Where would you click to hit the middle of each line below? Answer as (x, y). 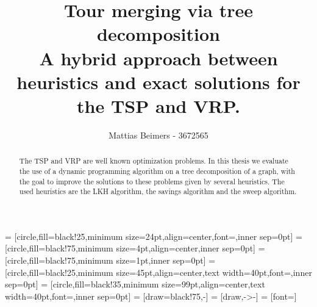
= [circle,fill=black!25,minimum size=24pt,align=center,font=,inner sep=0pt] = (154, 236)
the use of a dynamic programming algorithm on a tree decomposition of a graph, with (157, 171)
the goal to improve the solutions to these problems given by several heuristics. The (152, 181)
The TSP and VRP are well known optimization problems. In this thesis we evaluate (154, 161)
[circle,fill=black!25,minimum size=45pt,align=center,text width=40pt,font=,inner (158, 272)
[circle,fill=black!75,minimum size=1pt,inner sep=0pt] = (110, 260)
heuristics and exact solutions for (158, 81)
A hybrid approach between (158, 58)
